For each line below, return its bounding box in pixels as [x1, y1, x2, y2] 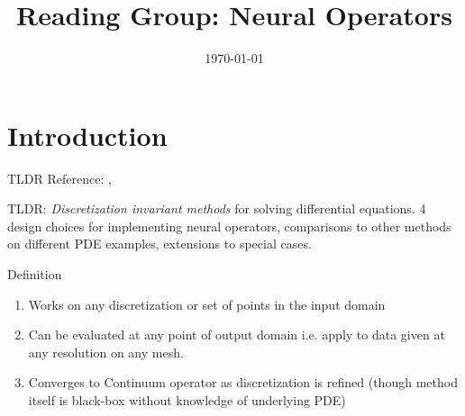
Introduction [7, 116, 168, 153]
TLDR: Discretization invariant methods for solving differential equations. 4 [7, 199, 426, 218]
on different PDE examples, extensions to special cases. [7, 234, 312, 253]
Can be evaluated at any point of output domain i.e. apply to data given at [28, 325, 445, 344]
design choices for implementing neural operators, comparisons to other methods [7, 216, 451, 235]
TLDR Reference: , [7, 168, 112, 187]
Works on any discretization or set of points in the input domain [28, 294, 386, 313]
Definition [7, 265, 62, 284]
